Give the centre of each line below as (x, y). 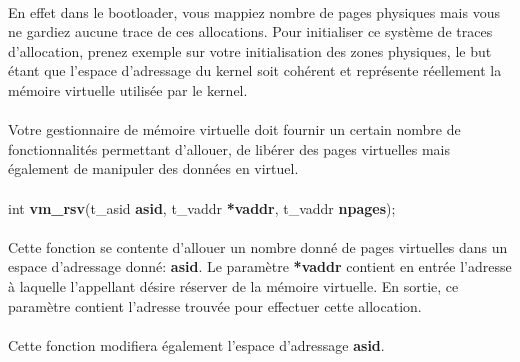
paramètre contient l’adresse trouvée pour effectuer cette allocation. (215, 305)
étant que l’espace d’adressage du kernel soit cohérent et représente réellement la (255, 70)
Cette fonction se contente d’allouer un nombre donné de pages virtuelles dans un (258, 246)
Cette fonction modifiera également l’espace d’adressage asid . (196, 344)
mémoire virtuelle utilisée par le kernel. (128, 89)
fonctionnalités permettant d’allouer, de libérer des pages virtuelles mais (229, 148)
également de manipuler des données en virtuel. (153, 168)
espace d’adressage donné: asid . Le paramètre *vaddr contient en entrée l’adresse (260, 266)
